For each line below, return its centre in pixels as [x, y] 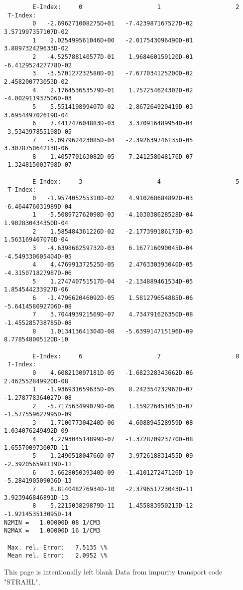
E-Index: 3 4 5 [136, 181]
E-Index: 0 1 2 [136, 7]
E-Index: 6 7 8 [136, 356]
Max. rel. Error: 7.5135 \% [58, 547]
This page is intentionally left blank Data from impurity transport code [113, 571]
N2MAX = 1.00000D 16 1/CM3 [52, 531]
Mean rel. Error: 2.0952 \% [58, 556]
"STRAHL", [22, 581]
